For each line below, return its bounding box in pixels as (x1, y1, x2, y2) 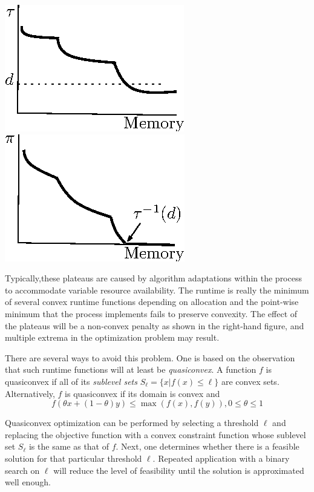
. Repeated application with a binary (152, 451, 290, 464)
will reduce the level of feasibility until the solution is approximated (53, 464, 304, 476)
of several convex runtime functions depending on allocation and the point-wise (5, 295, 299, 308)
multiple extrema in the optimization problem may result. (5, 331, 220, 344)
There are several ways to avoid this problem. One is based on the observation (5, 351, 295, 364)
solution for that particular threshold (5, 451, 142, 464)
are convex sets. (221, 375, 280, 387)
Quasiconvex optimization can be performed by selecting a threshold (5, 416, 259, 429)
